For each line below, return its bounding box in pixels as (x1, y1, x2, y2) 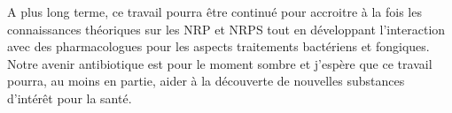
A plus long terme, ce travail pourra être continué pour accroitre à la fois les (7, 3, 422, 20)
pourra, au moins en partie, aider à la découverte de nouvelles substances (7, 72, 405, 90)
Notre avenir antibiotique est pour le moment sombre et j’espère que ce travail (7, 54, 433, 72)
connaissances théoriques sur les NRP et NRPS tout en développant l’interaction (7, 19, 446, 38)
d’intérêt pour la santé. (7, 88, 132, 107)
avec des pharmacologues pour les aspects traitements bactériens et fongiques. (7, 37, 430, 56)
